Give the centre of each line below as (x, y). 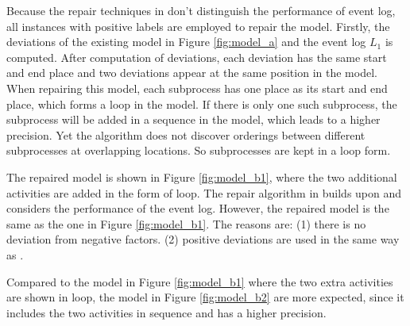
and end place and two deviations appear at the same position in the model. (192, 73)
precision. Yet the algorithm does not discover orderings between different (186, 134)
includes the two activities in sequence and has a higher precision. (166, 312)
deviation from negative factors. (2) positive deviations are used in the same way (203, 239)
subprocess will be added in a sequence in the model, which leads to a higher (193, 119)
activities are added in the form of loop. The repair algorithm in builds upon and (204, 192)
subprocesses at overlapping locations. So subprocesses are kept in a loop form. (199, 150)
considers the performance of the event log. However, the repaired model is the (198, 208)
